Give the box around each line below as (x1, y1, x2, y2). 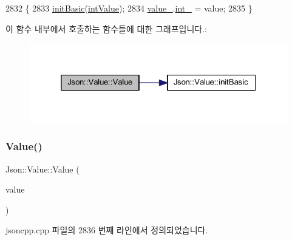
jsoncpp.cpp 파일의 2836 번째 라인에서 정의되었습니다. (5, 224, 208, 236)
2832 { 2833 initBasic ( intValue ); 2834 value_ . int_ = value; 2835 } (5, 2, 253, 14)
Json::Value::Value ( (5, 162, 80, 175)
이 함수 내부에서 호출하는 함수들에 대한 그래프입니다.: (5, 22, 207, 35)
